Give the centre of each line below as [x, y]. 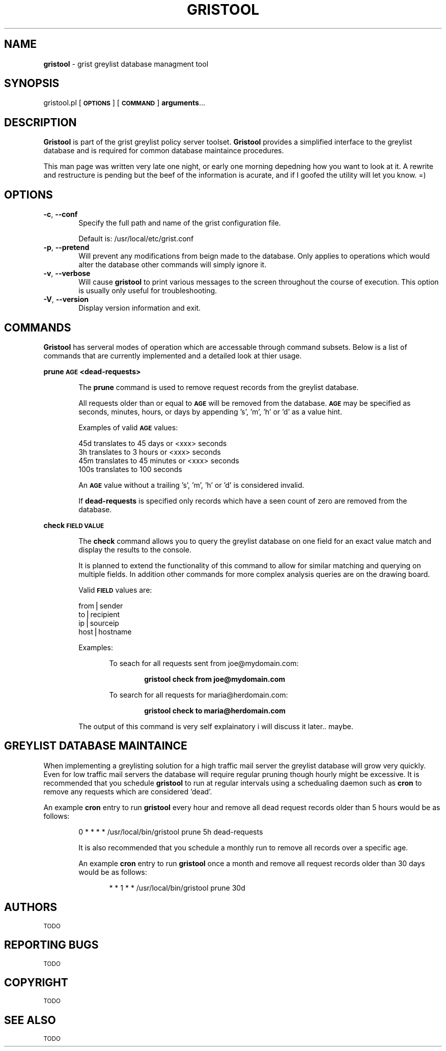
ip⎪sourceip [99, 623]
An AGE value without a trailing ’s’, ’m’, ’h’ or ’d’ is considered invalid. [191, 485]
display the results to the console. [135, 549]
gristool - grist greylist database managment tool [126, 64]
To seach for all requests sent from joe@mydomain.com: [204, 663]
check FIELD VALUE [74, 525]
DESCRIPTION [40, 122]
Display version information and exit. [140, 308]
